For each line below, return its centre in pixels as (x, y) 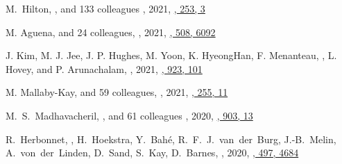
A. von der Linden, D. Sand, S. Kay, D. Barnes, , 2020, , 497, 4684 (152, 153)
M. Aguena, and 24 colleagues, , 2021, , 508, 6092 (111, 32)
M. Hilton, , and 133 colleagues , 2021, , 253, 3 (105, 8)
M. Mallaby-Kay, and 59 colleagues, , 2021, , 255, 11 (117, 92)
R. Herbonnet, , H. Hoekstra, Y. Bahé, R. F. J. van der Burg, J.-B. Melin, (171, 139)
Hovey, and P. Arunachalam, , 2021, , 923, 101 (104, 68)
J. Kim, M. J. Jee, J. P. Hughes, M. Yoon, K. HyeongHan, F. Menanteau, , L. (171, 55)
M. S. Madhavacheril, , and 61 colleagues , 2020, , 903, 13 (129, 115)
